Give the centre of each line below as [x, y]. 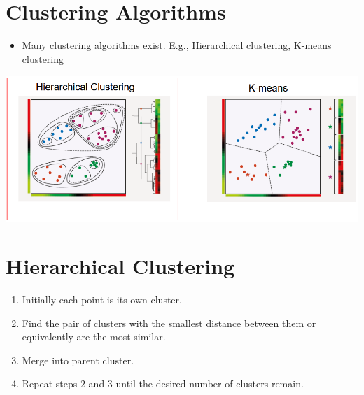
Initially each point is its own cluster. [102, 300]
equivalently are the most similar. [94, 337]
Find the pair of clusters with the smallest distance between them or [169, 323]
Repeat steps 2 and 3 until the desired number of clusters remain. [163, 383]
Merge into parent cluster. [78, 360]
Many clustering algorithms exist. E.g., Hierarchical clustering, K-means [177, 45]
